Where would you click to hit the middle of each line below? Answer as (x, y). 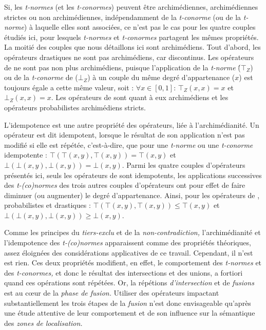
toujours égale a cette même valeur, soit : (69, 87)
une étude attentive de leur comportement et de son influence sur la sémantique (130, 313)
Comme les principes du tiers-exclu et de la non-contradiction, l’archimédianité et (132, 232)
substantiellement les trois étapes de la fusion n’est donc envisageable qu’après (128, 303)
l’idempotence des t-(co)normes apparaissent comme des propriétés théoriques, (128, 242)
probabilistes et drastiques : (47, 205)
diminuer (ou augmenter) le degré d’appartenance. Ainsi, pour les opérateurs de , (132, 195)
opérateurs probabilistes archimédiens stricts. (75, 107)
